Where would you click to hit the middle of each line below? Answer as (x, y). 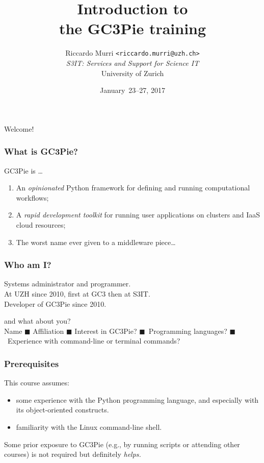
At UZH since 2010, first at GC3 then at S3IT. (77, 293)
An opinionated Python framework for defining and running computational (133, 188)
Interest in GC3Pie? (106, 331)
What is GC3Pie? (41, 151)
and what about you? (37, 321)
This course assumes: (37, 383)
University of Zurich (133, 73)
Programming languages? (188, 331)
